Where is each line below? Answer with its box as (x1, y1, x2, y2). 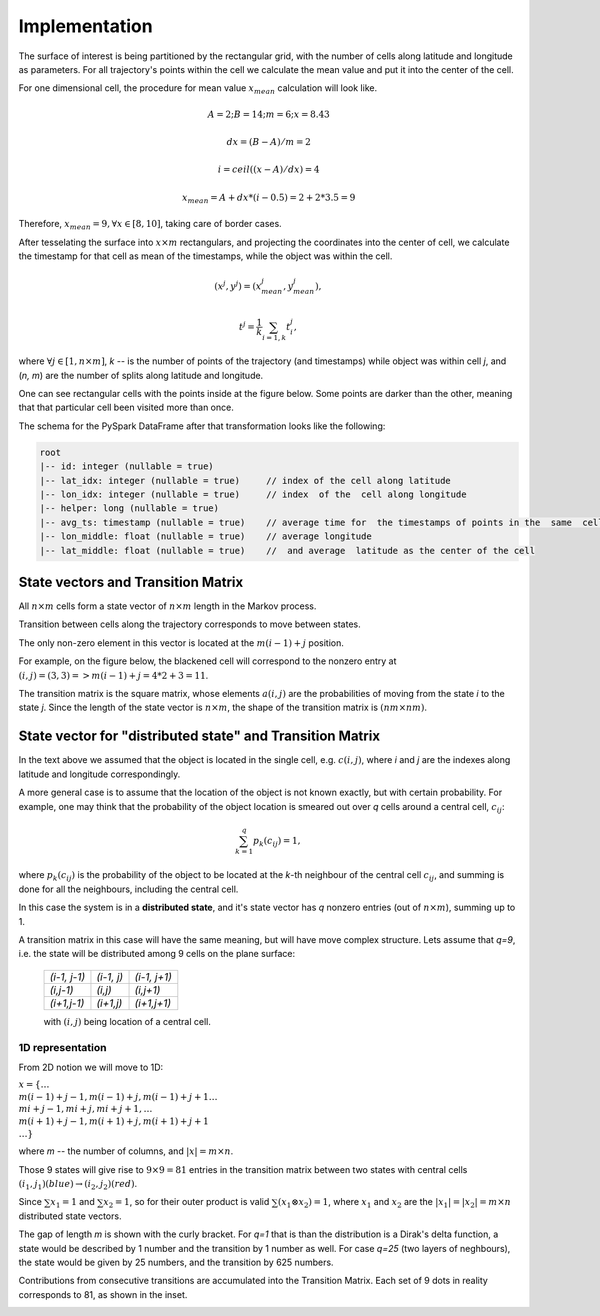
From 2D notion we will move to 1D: (18, 1061, 164, 1073)
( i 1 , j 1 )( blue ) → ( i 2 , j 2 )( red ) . (18, 1178, 138, 1192)
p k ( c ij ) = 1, (252, 835, 301, 849)
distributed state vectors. (18, 1210, 122, 1222)
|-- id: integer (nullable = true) (39, 461, 214, 472)
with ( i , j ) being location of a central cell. (43, 1015, 212, 1027)
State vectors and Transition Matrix (18, 574, 244, 590)
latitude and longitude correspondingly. (18, 768, 181, 780)
